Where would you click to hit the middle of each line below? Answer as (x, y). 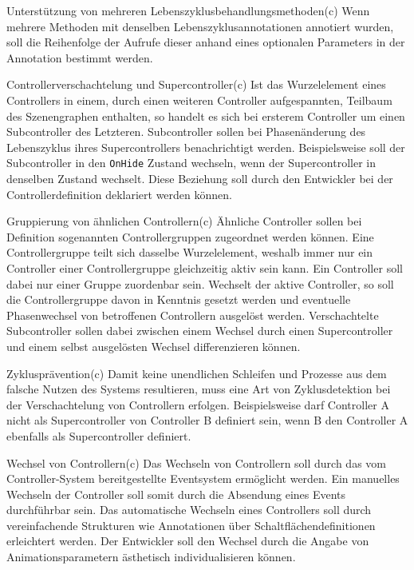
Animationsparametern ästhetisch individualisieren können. (151, 557)
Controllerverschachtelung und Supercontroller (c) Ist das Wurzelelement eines (196, 84)
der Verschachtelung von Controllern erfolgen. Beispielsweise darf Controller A (198, 404)
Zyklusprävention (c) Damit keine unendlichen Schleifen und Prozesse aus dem (197, 373)
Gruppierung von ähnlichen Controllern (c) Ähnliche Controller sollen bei (184, 221)
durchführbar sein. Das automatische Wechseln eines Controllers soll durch (189, 510)
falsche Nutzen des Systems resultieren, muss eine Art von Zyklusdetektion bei (199, 389)
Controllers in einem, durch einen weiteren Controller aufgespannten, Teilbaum (199, 100)
